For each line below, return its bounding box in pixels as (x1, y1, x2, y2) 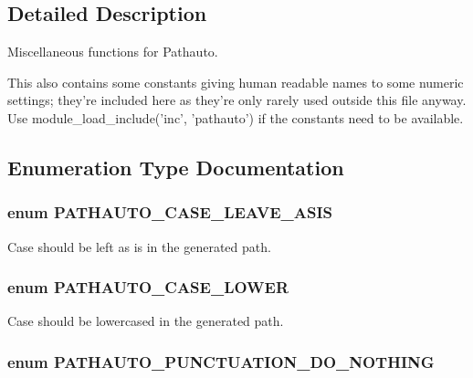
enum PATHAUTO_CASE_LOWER (7, 276, 289, 299)
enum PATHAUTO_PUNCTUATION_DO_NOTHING (7, 350, 435, 373)
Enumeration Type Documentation (7, 152, 344, 181)
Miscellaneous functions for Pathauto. (7, 42, 218, 61)
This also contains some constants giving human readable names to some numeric (7, 72, 464, 91)
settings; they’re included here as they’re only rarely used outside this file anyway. (7, 90, 467, 110)
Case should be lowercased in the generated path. (7, 311, 284, 331)
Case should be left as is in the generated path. (7, 236, 271, 256)
